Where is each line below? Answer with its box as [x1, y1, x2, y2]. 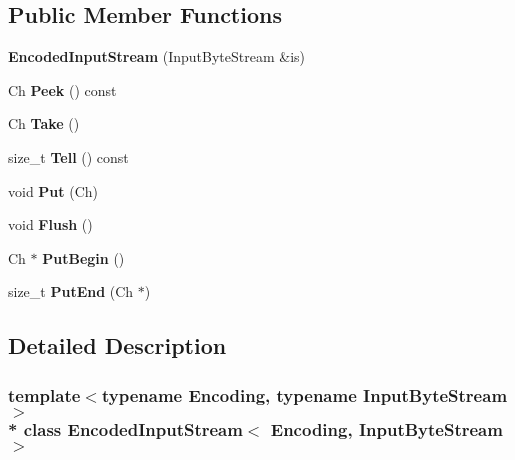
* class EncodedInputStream [8, 416, 243, 441]
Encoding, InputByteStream [270, 416, 503, 441]
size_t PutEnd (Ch [8, 281, 134, 302]
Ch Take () [8, 113, 80, 134]
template [8, 382, 81, 407]
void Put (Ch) [8, 180, 99, 201]
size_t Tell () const [8, 146, 129, 167]
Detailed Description [8, 330, 227, 361]
